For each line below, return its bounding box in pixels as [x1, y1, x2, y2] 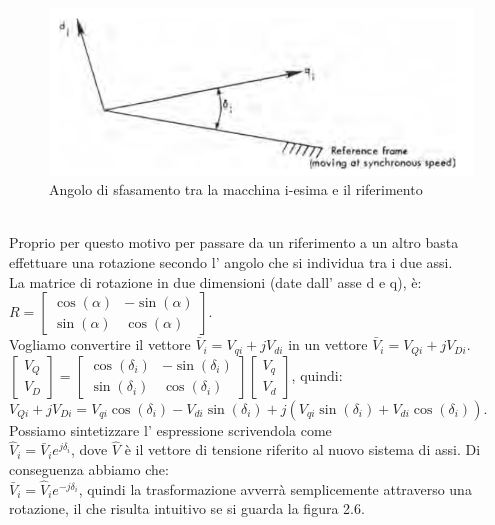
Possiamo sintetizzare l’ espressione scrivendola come [9, 419, 332, 440]
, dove [71, 439, 108, 460]
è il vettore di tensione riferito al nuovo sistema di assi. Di [124, 439, 481, 460]
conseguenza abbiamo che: [9, 458, 169, 479]
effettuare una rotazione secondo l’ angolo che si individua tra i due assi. [9, 251, 453, 272]
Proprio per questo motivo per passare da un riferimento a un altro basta [9, 232, 459, 253]
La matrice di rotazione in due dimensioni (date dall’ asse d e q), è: [9, 271, 422, 292]
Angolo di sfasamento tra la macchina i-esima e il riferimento [49, 179, 423, 200]
